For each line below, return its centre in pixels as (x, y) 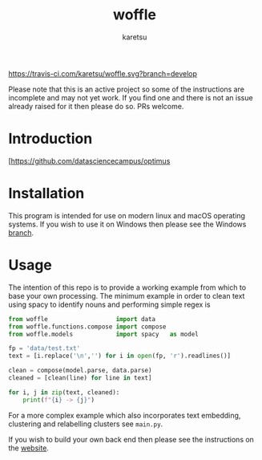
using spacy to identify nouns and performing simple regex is (109, 304)
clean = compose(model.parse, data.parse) (80, 371)
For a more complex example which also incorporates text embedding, (125, 415)
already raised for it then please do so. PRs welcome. (96, 106)
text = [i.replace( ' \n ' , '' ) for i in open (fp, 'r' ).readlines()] (119, 356)
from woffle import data (82, 319)
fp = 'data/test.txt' (44, 348)
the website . (29, 448)
